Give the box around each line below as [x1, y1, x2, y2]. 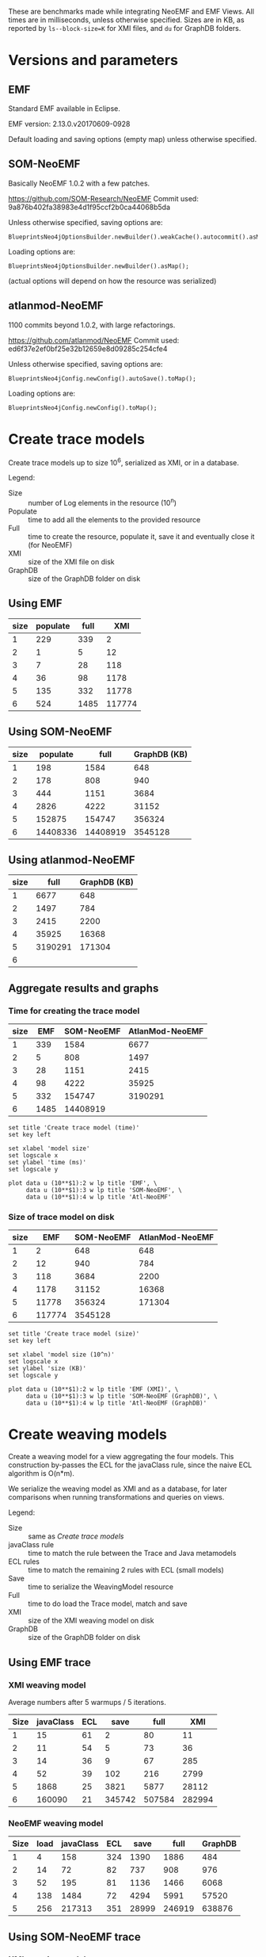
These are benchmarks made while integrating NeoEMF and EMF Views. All [8, 7, 255, 16]
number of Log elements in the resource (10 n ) [28, 497, 177, 507]
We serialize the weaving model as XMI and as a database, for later [8, 1484, 227, 1493]
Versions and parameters [8, 52, 178, 70]
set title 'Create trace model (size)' [8, 1330, 140, 1338]
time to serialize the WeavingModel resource [28, 1582, 174, 1592]
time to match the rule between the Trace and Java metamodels [28, 1549, 237, 1558]
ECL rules [8, 1557, 40, 1566]
